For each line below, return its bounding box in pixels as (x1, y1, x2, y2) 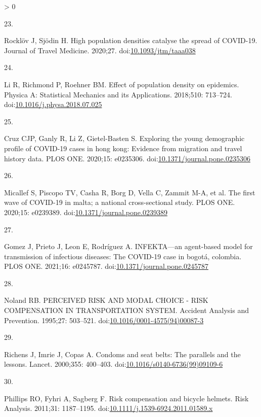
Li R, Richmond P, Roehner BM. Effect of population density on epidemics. (4, 79, 239, 89)
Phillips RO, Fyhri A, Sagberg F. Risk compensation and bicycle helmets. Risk (4, 393, 249, 403)
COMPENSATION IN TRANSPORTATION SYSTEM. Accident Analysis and (4, 305, 249, 316)
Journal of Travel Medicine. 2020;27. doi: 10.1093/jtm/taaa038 (4, 45, 196, 55)
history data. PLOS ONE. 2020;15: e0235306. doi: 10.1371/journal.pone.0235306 (4, 153, 250, 163)
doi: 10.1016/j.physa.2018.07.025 (4, 99, 102, 110)
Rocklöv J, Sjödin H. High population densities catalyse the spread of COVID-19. (4, 35, 257, 46)
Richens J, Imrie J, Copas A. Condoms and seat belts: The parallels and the (4, 349, 241, 359)
